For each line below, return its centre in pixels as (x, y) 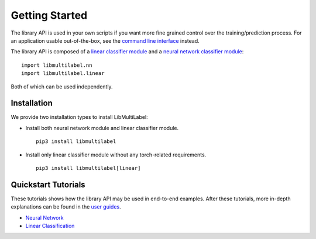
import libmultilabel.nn (57, 65)
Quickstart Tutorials (48, 185)
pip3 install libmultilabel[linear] (88, 168)
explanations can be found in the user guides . (66, 207)
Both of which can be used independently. (62, 86)
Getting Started (49, 15)
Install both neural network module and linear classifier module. (102, 128)
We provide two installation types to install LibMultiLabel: (80, 117)
